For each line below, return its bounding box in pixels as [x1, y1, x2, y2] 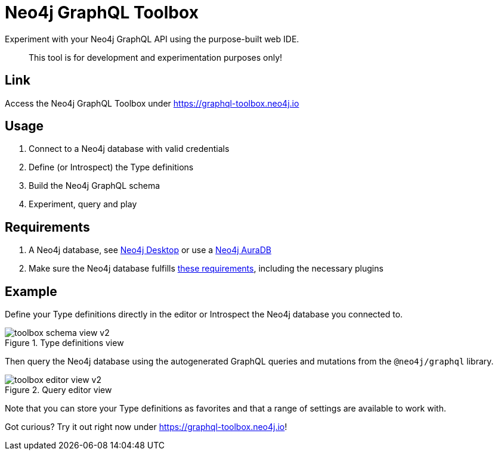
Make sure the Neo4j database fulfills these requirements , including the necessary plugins [29, 263, 383, 274]
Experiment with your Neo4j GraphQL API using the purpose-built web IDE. [5, 33, 299, 44]
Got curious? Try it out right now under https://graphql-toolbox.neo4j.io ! [5, 422, 287, 432]
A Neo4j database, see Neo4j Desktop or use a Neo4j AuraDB [29, 245, 271, 255]
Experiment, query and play [29, 199, 137, 210]
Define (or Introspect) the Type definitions [29, 162, 194, 173]
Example [5, 283, 57, 299]
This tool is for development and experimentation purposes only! [29, 52, 283, 63]
